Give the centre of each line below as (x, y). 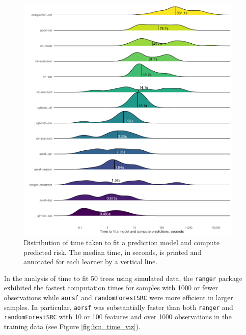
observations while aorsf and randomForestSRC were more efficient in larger (119, 297)
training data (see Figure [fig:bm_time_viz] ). (72, 326)
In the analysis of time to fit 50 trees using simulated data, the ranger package (123, 278)
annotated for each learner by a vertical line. (91, 262)
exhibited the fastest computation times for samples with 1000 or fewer (111, 288)
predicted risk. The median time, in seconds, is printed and (113, 252)
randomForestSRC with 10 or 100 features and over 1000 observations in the (118, 317)
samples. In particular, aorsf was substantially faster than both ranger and (119, 307)
